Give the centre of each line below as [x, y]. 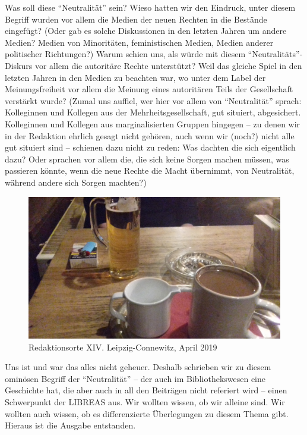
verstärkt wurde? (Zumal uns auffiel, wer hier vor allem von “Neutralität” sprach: [153, 100]
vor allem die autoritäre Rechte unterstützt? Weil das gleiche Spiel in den [168, 65]
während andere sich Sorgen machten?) [76, 182]
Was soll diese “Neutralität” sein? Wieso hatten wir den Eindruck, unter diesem [150, 7]
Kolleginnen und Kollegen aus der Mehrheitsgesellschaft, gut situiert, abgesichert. [153, 112]
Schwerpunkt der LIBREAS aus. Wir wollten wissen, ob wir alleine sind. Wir [145, 401]
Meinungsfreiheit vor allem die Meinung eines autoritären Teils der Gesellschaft [149, 89]
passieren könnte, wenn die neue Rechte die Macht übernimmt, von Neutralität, [150, 170]
